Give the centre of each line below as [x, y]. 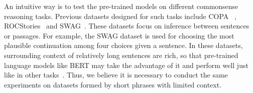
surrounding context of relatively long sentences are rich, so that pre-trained [121, 55]
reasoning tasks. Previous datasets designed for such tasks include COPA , [120, 16]
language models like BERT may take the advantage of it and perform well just [126, 65]
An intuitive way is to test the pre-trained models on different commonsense [121, 6]
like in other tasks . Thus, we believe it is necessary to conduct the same [116, 75]
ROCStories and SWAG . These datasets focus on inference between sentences [127, 26]
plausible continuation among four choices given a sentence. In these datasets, [123, 45]
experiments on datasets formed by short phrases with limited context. [113, 84]
